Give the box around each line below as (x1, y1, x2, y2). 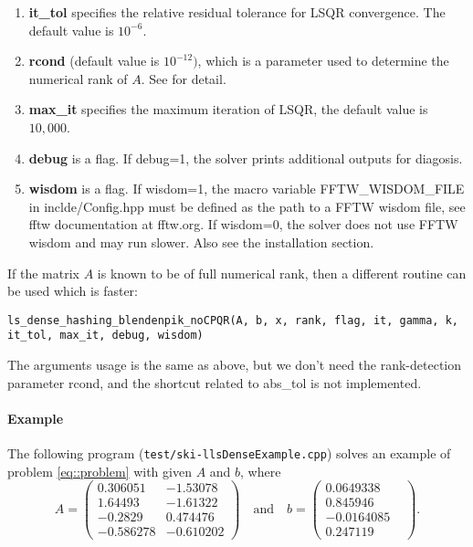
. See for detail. (141, 68, 226, 88)
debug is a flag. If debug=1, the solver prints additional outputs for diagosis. (28, 148, 463, 167)
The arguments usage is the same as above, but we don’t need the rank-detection (7, 355, 462, 374)
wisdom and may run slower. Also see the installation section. (28, 232, 374, 251)
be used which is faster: (7, 281, 138, 300)
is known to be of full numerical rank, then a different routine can (97, 263, 467, 282)
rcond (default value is (28, 51, 160, 70)
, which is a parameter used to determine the (197, 51, 449, 70)
